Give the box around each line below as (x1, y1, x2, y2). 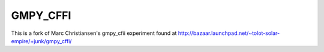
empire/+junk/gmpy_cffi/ (11, 37, 72, 44)
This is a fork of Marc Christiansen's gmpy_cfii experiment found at (11, 30, 177, 37)
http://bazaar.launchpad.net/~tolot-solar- (178, 30, 280, 37)
